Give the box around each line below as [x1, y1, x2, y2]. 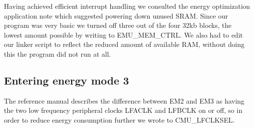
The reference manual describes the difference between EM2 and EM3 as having [4, 95, 245, 106]
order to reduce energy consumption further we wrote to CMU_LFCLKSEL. [4, 114, 235, 125]
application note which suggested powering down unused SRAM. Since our [4, 10, 229, 21]
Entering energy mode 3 [4, 72, 129, 87]
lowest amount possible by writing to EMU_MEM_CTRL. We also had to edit [4, 29, 243, 40]
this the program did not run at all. [4, 48, 111, 59]
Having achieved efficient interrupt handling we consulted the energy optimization [4, 1, 250, 11]
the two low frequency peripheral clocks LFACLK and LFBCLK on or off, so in [4, 105, 243, 115]
